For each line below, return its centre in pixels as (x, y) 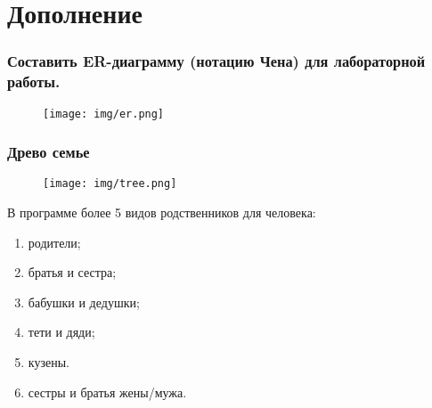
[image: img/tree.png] (110, 184)
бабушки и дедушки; (84, 302)
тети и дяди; (61, 332)
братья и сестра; (72, 272)
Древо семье (49, 152)
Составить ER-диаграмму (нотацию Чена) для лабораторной (216, 61)
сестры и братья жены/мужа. (107, 392)
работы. (34, 82)
